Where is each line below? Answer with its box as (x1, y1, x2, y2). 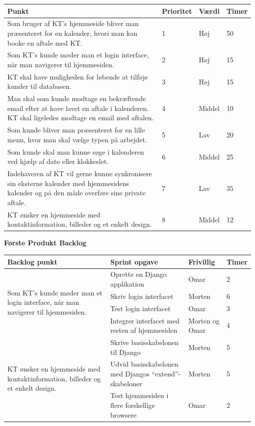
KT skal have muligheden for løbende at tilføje (7, 71, 148, 81)
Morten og (188, 315, 220, 325)
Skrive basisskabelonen (110, 337, 179, 347)
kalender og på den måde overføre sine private (7, 187, 146, 198)
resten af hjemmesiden (110, 325, 178, 335)
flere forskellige (110, 400, 155, 410)
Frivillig (188, 256, 215, 266)
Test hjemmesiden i (110, 390, 169, 400)
